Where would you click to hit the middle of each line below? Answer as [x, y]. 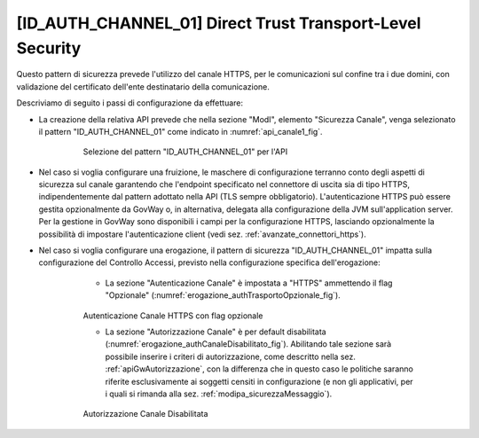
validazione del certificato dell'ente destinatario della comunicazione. [143, 86]
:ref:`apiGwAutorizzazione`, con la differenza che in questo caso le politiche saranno [259, 369]
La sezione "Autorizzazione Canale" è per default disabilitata [216, 332]
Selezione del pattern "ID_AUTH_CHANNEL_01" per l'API [185, 152]
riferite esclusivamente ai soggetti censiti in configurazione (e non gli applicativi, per [259, 381]
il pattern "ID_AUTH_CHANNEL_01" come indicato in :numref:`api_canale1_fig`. [181, 131]
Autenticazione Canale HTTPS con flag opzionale [173, 316]
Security [49, 48]
